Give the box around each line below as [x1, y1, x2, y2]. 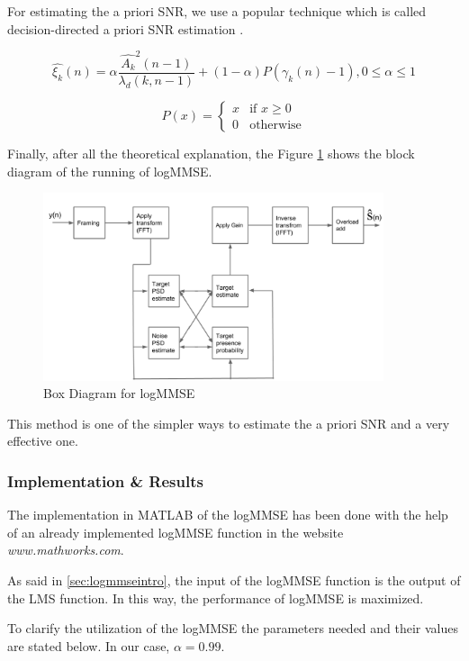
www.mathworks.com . [7, 540, 124, 559]
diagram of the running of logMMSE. [7, 161, 212, 180]
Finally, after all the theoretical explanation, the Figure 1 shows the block [7, 143, 415, 162]
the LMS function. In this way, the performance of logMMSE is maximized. [7, 588, 424, 607]
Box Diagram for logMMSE [43, 384, 195, 403]
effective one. [7, 431, 78, 450]
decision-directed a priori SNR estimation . [7, 19, 244, 38]
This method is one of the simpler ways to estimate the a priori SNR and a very [7, 413, 450, 432]
